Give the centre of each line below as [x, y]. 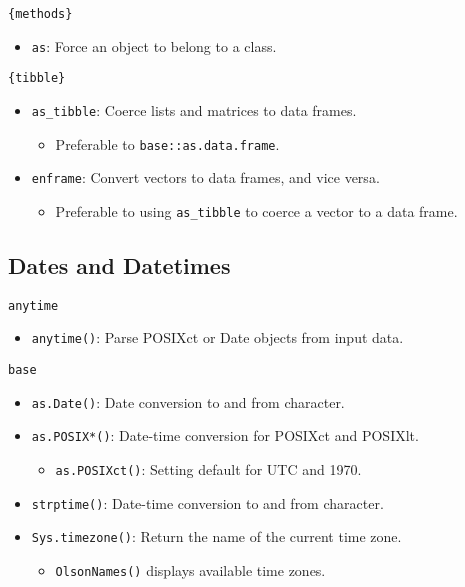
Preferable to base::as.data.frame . [167, 143]
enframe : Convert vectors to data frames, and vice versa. [205, 177]
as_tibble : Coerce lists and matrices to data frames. [194, 109]
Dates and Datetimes [119, 264]
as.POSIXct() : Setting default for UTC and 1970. [208, 469]
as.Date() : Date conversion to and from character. [188, 401]
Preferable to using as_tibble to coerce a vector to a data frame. [256, 210]
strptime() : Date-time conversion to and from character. [207, 502]
